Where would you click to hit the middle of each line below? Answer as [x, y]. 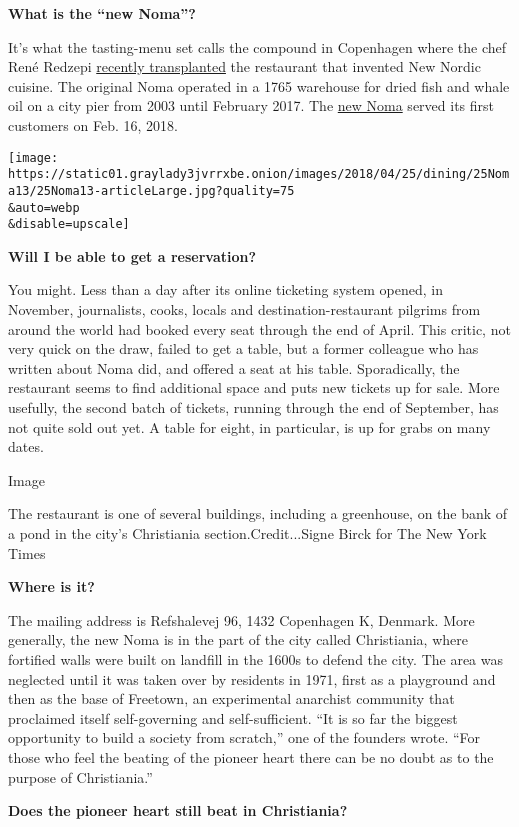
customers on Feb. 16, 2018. [93, 124]
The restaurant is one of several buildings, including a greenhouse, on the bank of [258, 513]
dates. [26, 446]
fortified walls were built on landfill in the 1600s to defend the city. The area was [256, 658]
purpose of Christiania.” [80, 776]
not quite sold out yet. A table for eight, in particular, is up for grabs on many [249, 426]
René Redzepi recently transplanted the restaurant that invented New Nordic [244, 66]
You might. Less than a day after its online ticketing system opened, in [225, 289]
